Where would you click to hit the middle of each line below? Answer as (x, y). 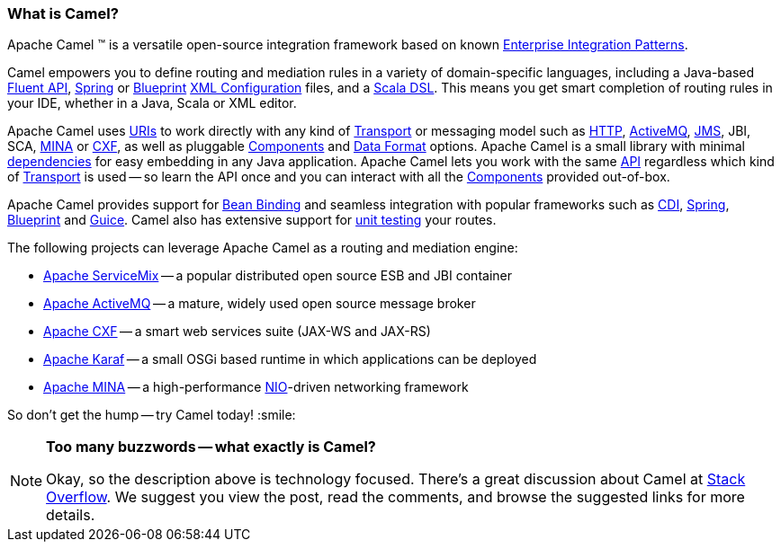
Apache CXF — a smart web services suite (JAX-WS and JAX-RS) (237, 332)
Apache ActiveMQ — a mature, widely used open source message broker (260, 304)
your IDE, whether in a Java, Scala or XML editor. (152, 103)
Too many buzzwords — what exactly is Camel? (211, 447)
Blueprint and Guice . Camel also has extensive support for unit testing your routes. (252, 220)
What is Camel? (63, 13)
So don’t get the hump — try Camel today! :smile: (152, 415)
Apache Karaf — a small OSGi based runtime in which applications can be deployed (290, 359)
